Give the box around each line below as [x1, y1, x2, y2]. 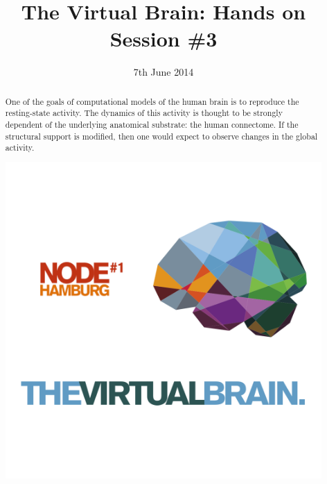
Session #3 [109, 24, 218, 53]
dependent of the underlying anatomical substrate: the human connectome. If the [5, 119, 299, 131]
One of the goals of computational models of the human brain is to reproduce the [5, 95, 299, 107]
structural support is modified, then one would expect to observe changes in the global [5, 130, 318, 142]
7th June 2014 [133, 65, 194, 79]
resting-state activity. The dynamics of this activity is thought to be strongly [5, 107, 283, 119]
